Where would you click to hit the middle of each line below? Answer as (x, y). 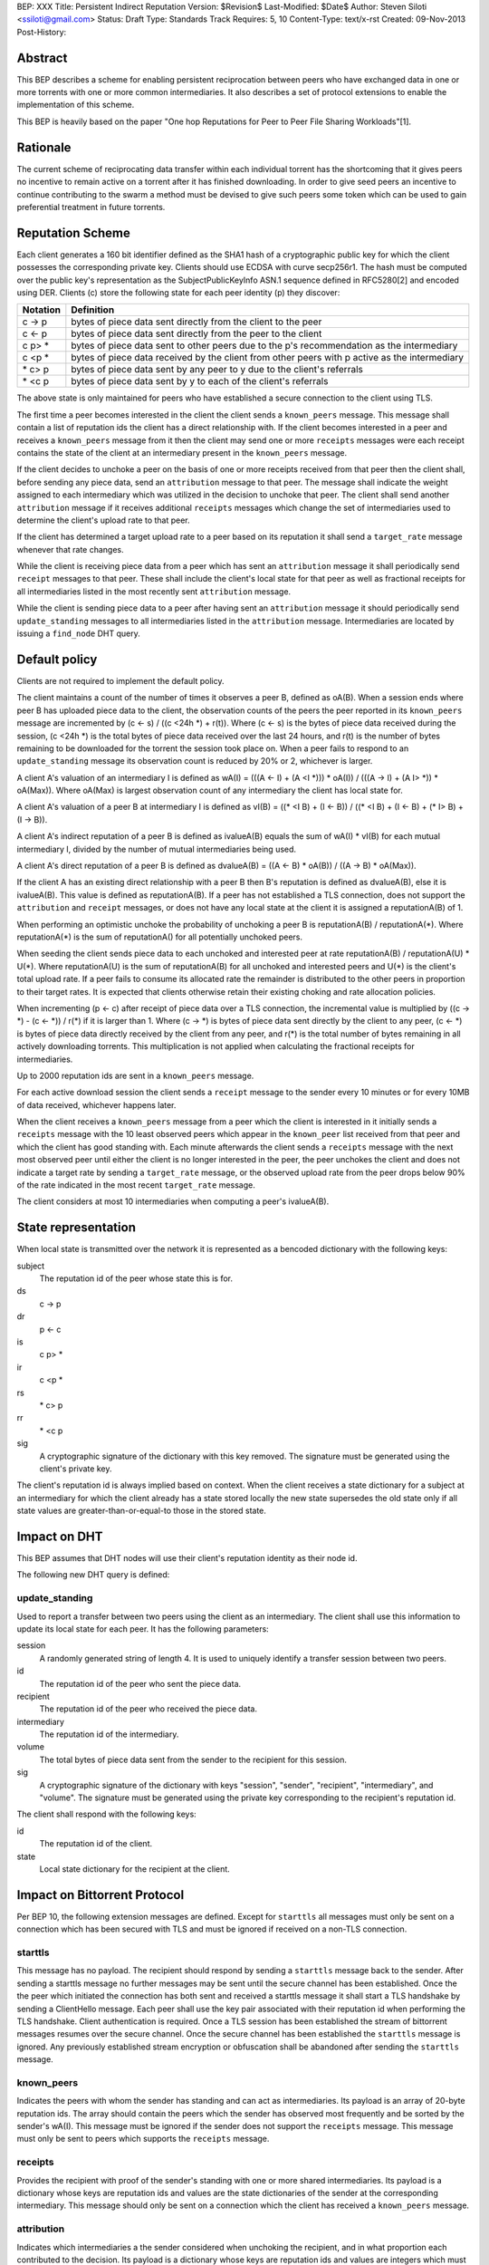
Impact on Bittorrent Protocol (101, 1895)
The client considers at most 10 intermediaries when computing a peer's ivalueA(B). (173, 1201)
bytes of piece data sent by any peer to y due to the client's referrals (217, 370)
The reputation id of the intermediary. (109, 1734)
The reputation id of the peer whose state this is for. (136, 1278)
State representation (76, 1228)
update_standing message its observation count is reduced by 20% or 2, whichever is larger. (195, 761)
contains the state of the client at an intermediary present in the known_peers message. (182, 452)
